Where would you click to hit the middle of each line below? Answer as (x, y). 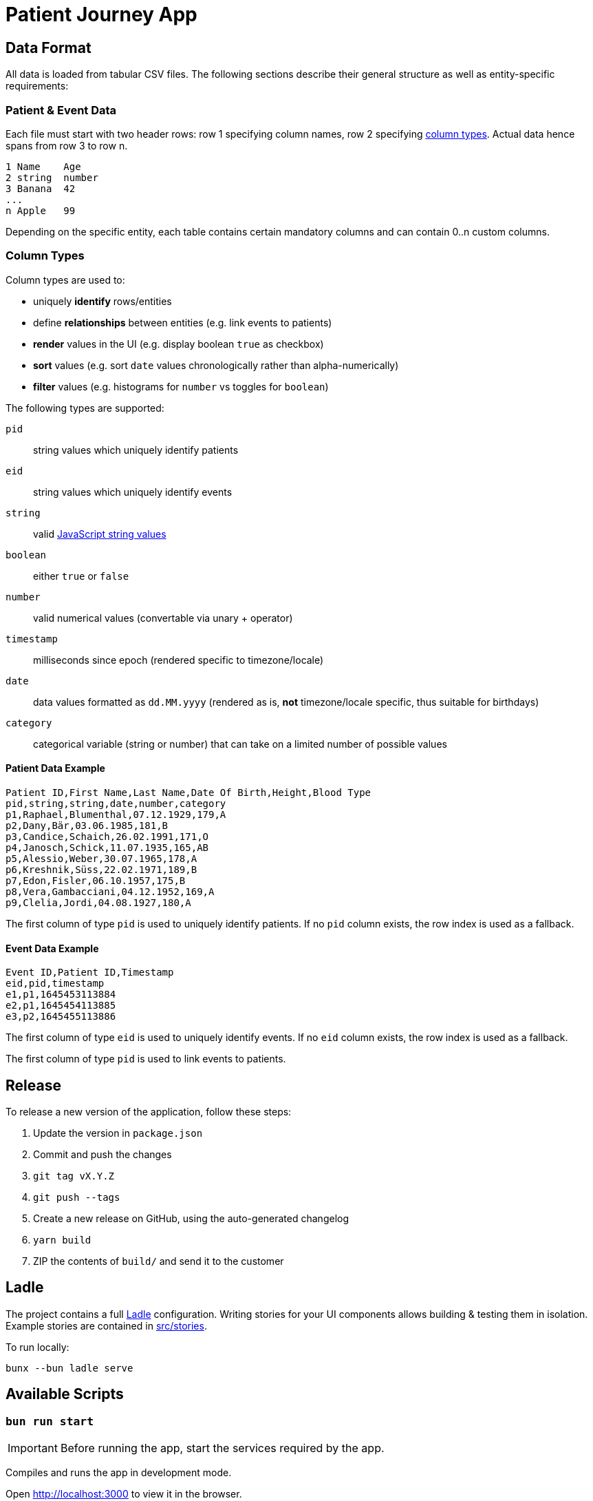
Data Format (48, 48)
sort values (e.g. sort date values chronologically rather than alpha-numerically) (216, 365)
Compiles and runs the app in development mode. (119, 1473)
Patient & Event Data (61, 110)
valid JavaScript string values (100, 534)
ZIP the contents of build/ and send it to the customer (159, 1261)
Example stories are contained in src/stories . (106, 1325)
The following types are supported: (85, 408)
